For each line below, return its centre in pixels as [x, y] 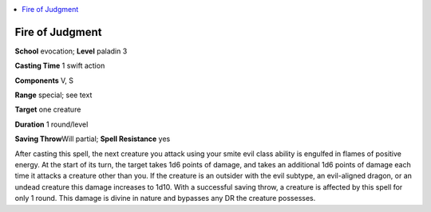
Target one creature [48, 110]
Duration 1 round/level [51, 124]
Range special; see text [53, 95]
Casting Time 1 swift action [60, 66]
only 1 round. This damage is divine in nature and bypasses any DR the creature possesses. [165, 198]
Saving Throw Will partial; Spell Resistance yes [93, 139]
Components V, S [44, 80]
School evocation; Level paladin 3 [71, 51]
